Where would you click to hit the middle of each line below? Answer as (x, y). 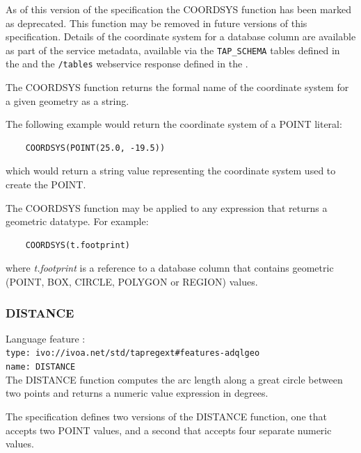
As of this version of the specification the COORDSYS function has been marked (179, 9)
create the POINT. (46, 184)
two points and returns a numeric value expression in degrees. (137, 393)
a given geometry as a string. (67, 100)
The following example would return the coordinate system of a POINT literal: (174, 124)
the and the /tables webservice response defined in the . (127, 64)
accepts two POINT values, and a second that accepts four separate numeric (169, 430)
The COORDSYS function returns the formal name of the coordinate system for (177, 87)
